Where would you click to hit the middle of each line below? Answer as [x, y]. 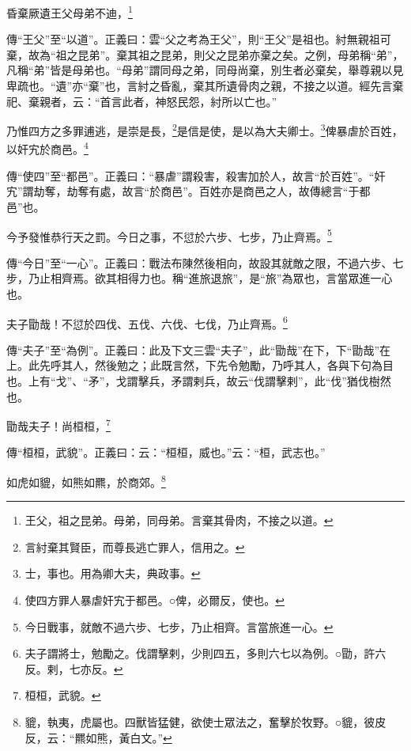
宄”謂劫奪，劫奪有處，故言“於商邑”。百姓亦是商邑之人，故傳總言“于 [183, 191]
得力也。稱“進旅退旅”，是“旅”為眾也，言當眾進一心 [260, 278]
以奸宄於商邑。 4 [47, 148]
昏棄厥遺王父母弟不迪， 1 [70, 11]
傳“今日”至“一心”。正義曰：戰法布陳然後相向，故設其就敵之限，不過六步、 [200, 262]
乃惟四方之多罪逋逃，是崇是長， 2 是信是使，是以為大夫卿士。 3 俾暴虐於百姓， [205, 129]
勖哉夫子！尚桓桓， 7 [58, 425]
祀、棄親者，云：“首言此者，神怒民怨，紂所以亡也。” [142, 101]
